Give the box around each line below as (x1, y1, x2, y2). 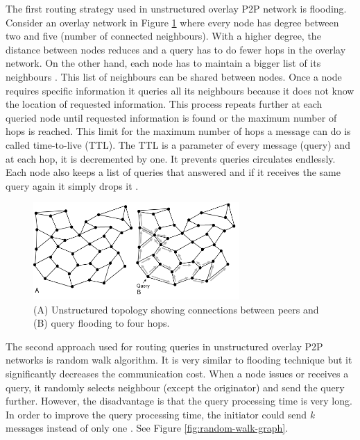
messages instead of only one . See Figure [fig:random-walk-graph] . (6, 421, 289, 435)
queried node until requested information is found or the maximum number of (6, 110, 337, 124)
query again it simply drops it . (6, 178, 139, 193)
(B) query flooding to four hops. (33, 316, 170, 330)
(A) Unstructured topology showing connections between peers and (33, 302, 319, 316)
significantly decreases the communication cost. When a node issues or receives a (6, 366, 349, 380)
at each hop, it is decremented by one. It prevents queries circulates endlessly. (6, 151, 336, 165)
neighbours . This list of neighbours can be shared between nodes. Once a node (6, 69, 342, 83)
